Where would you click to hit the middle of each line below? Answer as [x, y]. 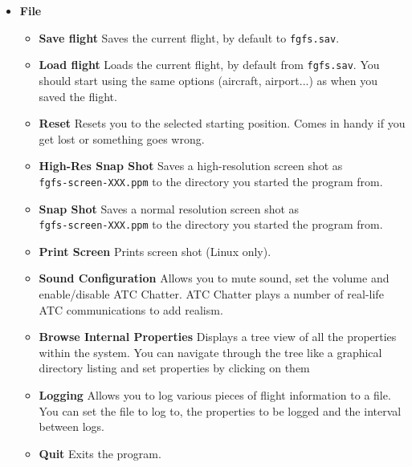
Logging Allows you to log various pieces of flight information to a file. [215, 394]
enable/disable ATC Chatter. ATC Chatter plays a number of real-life [211, 293]
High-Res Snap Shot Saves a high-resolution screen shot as [191, 166]
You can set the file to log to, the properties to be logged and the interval [220, 410]
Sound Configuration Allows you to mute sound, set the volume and [214, 278]
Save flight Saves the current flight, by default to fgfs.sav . [189, 37]
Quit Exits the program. [100, 453]
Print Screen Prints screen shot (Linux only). [155, 251]
